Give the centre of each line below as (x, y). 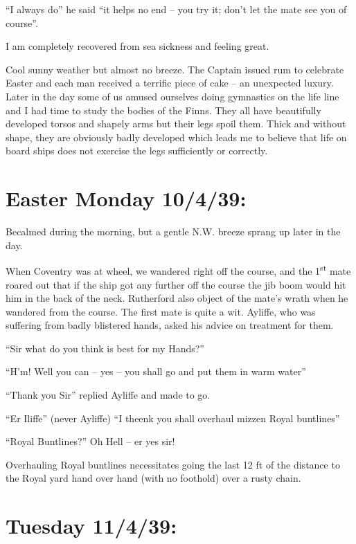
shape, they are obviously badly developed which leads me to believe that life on (176, 137)
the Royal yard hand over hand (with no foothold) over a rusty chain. (153, 478)
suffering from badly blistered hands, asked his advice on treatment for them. (170, 325)
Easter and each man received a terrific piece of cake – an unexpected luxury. (170, 83)
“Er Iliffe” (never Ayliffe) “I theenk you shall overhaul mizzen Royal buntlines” (173, 418)
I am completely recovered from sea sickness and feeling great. (137, 46)
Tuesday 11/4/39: (91, 526)
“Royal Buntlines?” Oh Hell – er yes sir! (90, 441)
